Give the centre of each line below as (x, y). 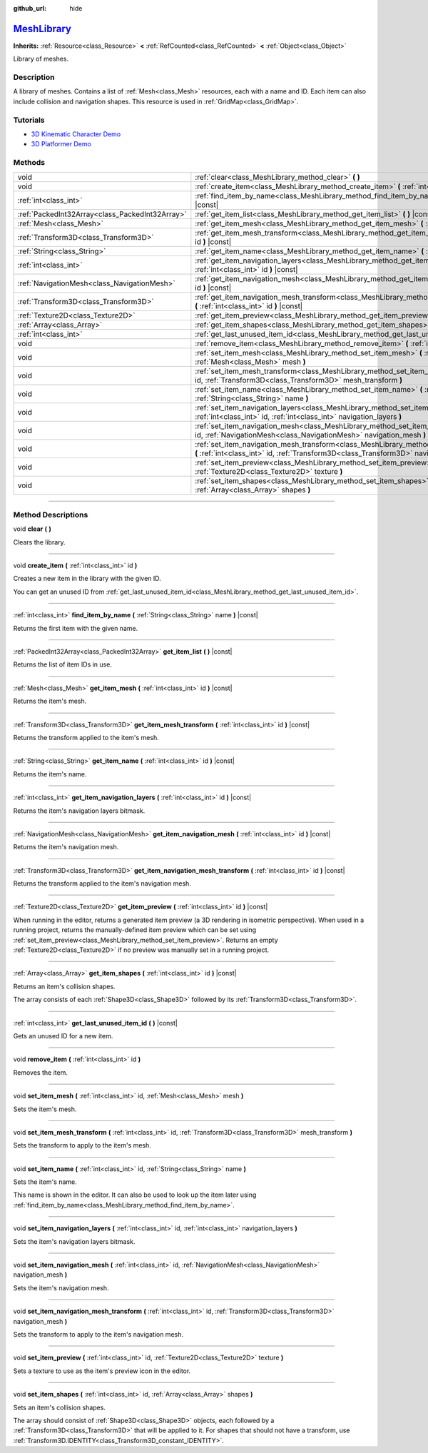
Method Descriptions (51, 515)
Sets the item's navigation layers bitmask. (74, 1241)
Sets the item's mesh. (45, 1109)
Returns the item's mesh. (50, 701)
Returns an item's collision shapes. (64, 986)
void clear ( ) (32, 529)
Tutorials (29, 120)
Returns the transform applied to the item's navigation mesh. (102, 884)
